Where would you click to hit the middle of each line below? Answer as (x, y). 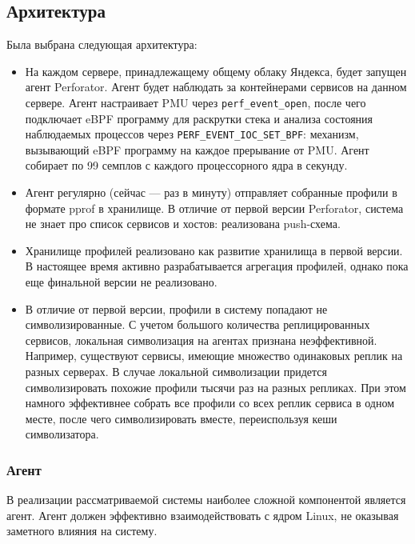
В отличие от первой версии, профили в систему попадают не (176, 308)
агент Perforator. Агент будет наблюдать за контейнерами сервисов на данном (216, 87)
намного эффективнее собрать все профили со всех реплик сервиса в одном (210, 403)
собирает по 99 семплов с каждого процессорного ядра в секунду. (186, 165)
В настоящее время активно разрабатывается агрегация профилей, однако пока (217, 266)
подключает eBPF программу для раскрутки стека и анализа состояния (199, 118)
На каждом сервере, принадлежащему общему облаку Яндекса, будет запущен (216, 71)
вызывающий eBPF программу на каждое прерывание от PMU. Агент (197, 149)
